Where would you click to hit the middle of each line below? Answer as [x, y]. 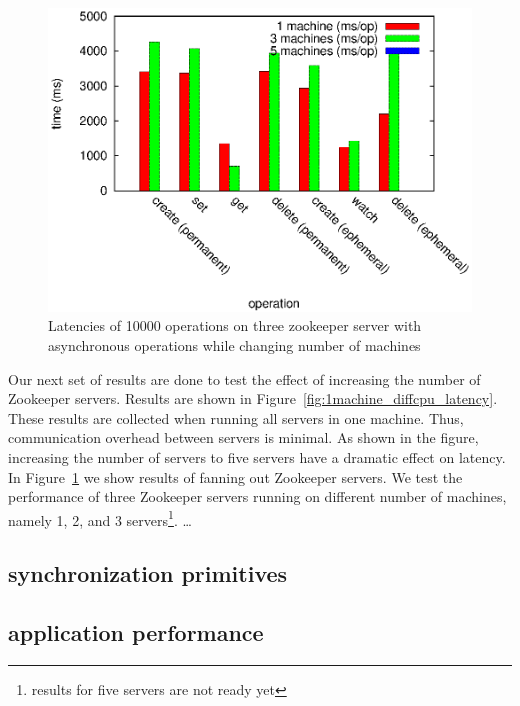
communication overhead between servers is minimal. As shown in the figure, [243, 437]
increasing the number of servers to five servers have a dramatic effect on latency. [257, 456]
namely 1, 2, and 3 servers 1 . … [100, 518]
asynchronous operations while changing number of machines [234, 344]
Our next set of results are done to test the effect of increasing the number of [244, 378]
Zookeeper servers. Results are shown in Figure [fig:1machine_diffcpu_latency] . [253, 398]
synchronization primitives [148, 573]
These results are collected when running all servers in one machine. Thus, [236, 417]
